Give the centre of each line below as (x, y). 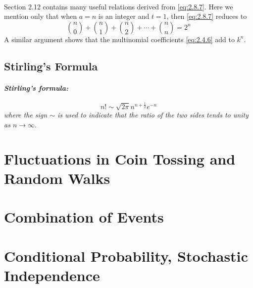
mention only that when (41, 16)
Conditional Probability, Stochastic (126, 256)
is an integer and (124, 16)
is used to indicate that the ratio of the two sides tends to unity (153, 115)
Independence (52, 275)
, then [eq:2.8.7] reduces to (207, 16)
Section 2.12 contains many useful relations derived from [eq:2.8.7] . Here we (119, 6)
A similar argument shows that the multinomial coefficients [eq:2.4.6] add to (119, 39)
